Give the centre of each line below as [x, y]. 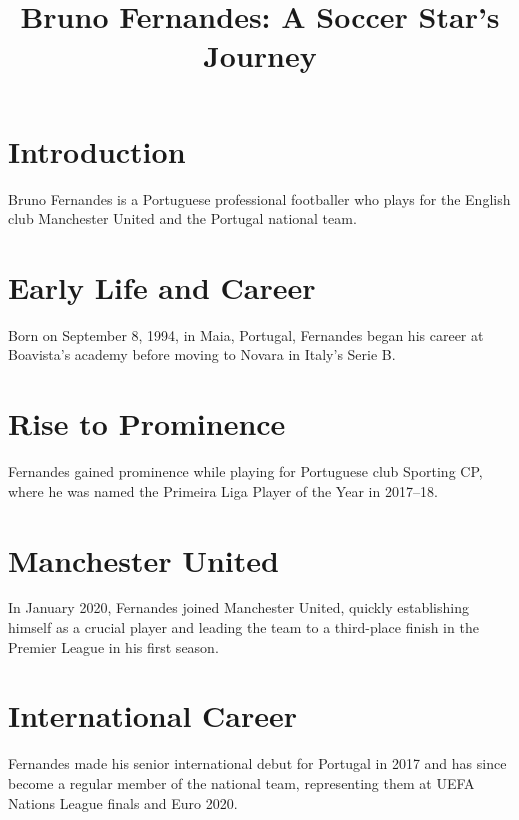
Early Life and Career [162, 286]
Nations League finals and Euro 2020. [123, 802]
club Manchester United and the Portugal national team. [182, 218]
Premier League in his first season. [113, 646]
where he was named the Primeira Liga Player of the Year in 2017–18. [223, 490]
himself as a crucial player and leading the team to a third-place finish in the [243, 627]
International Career [153, 715]
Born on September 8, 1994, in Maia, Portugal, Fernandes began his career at [246, 334]
